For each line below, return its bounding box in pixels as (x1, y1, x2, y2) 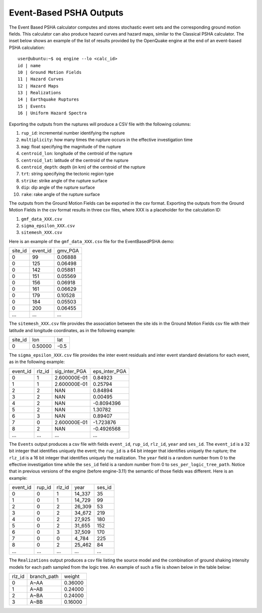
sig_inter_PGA (54, 368, 87, 374)
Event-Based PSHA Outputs (9, 7, 124, 18)
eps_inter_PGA (93, 368, 127, 374)
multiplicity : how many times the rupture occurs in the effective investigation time (21, 137, 193, 143)
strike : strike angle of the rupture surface (21, 177, 108, 183)
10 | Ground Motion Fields (17, 70, 82, 75)
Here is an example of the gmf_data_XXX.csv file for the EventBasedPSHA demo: (9, 238, 175, 244)
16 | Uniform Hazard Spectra (17, 110, 87, 116)
